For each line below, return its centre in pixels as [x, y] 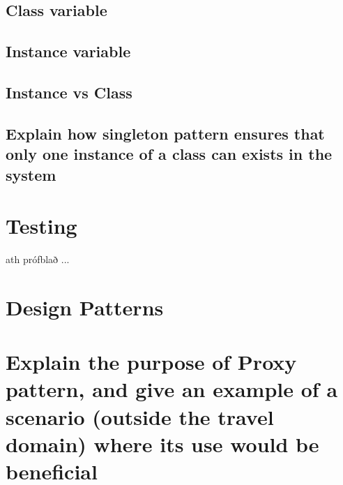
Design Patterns [85, 307]
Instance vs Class [69, 92]
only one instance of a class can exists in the [169, 154]
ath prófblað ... [38, 259]
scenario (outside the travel [140, 416]
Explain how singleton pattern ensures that [165, 133]
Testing [41, 226]
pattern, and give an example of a [172, 389]
